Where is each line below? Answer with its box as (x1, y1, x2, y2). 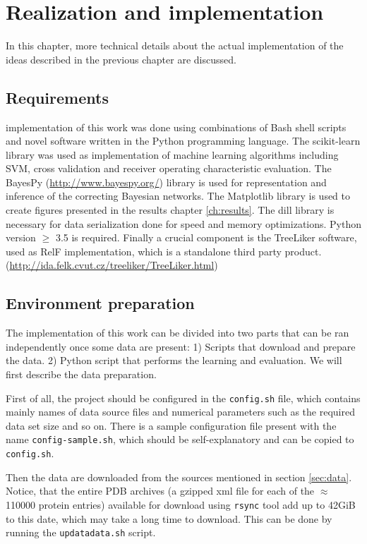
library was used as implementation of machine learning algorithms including (6, 147, 339, 162)
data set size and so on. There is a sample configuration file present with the (6, 418, 337, 433)
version (6, 230, 36, 245)
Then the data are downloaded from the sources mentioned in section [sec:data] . (6, 469, 352, 484)
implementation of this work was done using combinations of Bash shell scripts (6, 119, 347, 134)
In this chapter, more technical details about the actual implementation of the (6, 38, 344, 53)
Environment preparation (6, 292, 195, 314)
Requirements (6, 86, 109, 108)
